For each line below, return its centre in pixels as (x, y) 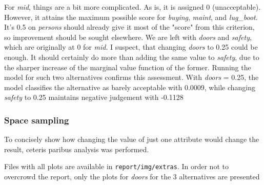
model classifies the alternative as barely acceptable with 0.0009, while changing (130, 87)
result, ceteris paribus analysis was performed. (77, 149)
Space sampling (37, 120)
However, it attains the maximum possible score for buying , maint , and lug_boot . (131, 17)
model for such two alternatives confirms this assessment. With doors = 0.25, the (131, 77)
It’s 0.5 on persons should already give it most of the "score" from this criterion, (129, 27)
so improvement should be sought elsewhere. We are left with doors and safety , (128, 37)
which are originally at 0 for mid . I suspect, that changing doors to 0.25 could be (131, 47)
